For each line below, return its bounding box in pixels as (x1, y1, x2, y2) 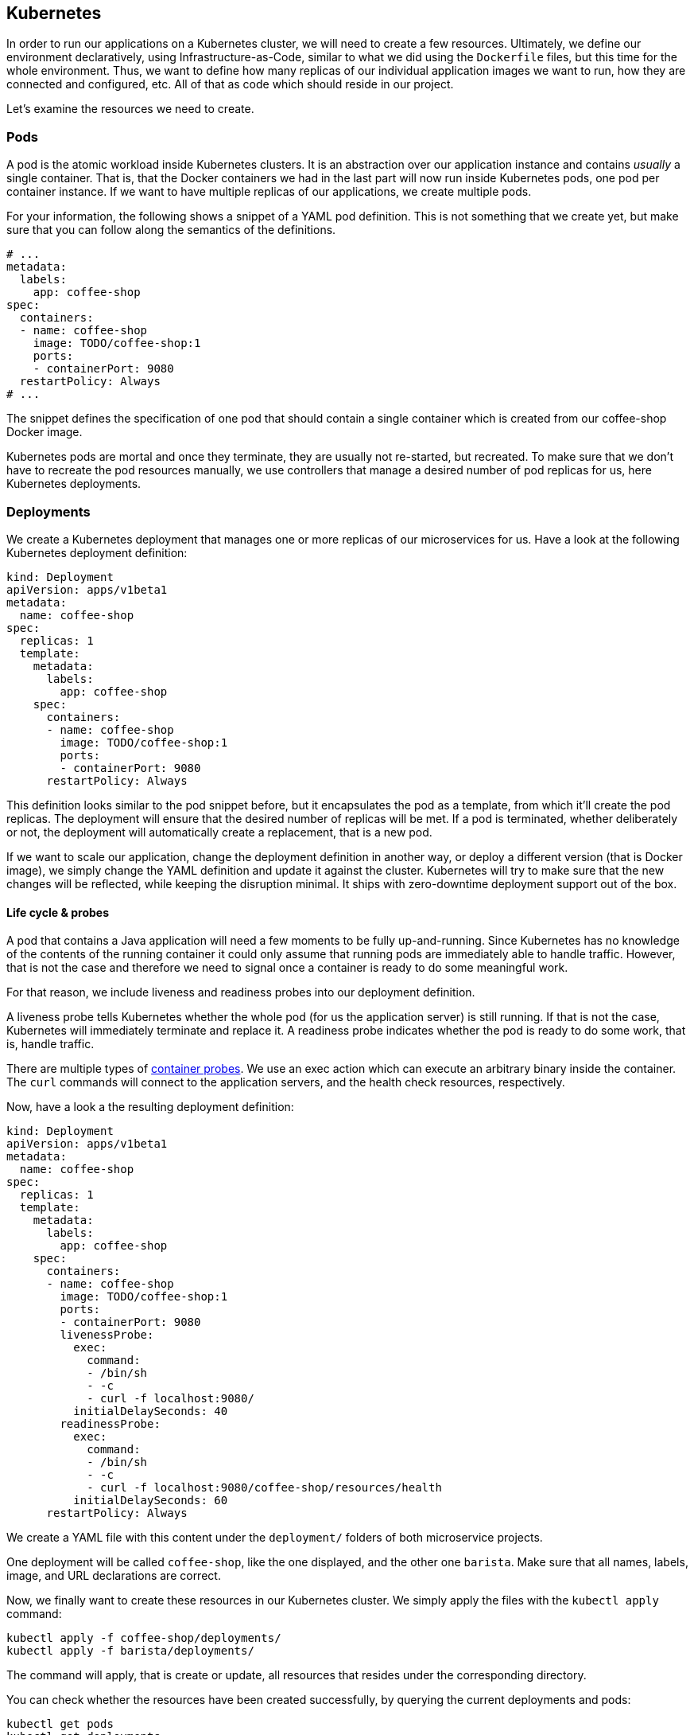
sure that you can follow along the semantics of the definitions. (6, 223, 336, 237)
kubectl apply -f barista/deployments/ (6, 1644, 254, 1658)
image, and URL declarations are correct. (6, 1569, 221, 1583)
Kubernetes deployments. (6, 477, 142, 491)
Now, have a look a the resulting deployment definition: (6, 1100, 294, 1114)
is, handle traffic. (6, 1037, 95, 1051)
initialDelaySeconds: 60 (73, 1494, 228, 1507)
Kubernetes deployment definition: (6, 545, 188, 559)
